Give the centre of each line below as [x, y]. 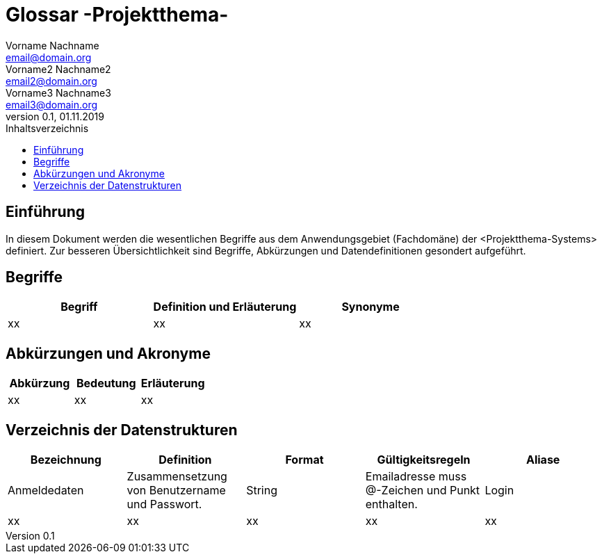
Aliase [543, 460]
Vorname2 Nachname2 [58, 69]
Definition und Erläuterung [225, 307]
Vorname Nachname [52, 45]
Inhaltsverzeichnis [47, 128]
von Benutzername [176, 491]
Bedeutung [106, 383]
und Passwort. [164, 504]
